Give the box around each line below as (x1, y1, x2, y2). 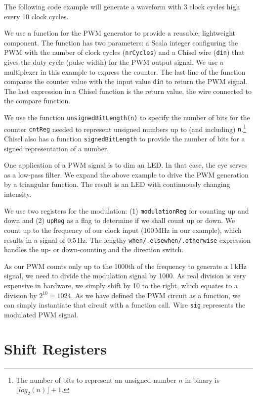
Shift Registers (4, 338, 107, 358)
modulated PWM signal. (4, 309, 79, 319)
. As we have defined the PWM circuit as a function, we (71, 290, 241, 300)
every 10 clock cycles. (4, 11, 69, 21)
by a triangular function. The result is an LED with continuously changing (4, 179, 230, 189)
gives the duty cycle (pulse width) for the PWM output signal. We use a (4, 57, 223, 67)
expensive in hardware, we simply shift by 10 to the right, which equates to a (4, 280, 238, 290)
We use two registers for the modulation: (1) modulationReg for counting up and (4, 205, 249, 216)
